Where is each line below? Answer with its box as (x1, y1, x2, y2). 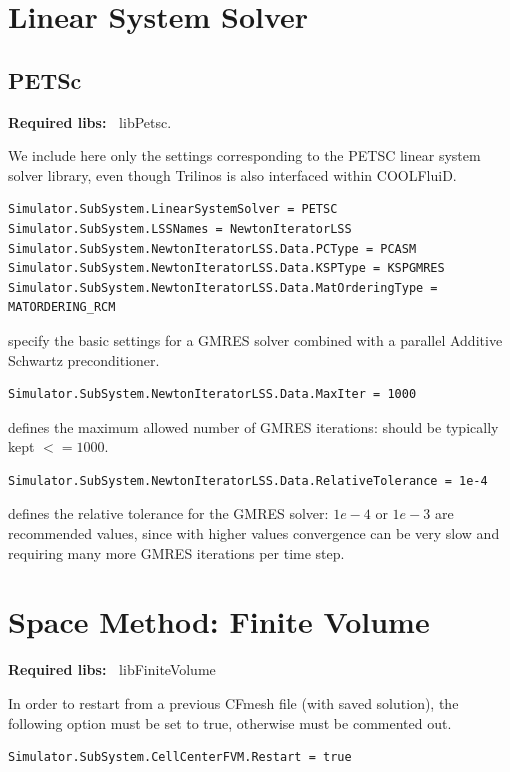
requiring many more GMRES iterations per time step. (8, 542, 345, 563)
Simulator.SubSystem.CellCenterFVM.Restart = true (8, 750, 352, 765)
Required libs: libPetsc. (8, 111, 172, 132)
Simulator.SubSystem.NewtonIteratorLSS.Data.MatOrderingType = (8, 280, 438, 295)
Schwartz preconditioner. (8, 349, 160, 370)
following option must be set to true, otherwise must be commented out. (8, 712, 452, 733)
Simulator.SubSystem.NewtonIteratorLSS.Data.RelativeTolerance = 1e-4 (8, 473, 488, 488)
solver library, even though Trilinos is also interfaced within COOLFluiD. (8, 164, 457, 185)
